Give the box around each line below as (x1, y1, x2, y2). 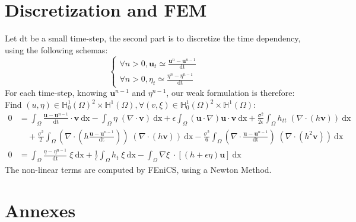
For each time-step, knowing (5, 86, 107, 99)
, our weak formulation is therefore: (166, 86, 295, 99)
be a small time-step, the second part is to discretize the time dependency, (30, 32, 301, 44)
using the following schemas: (5, 43, 108, 56)
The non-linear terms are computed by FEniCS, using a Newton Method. (5, 163, 272, 176)
